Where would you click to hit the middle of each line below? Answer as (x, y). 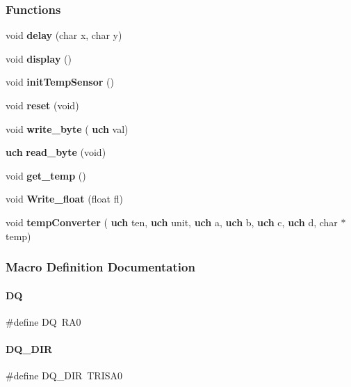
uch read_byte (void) (56, 152)
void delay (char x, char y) (64, 35)
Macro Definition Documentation (100, 267)
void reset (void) (42, 105)
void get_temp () (46, 175)
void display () (39, 58)
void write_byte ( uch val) (67, 128)
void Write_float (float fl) (64, 199)
